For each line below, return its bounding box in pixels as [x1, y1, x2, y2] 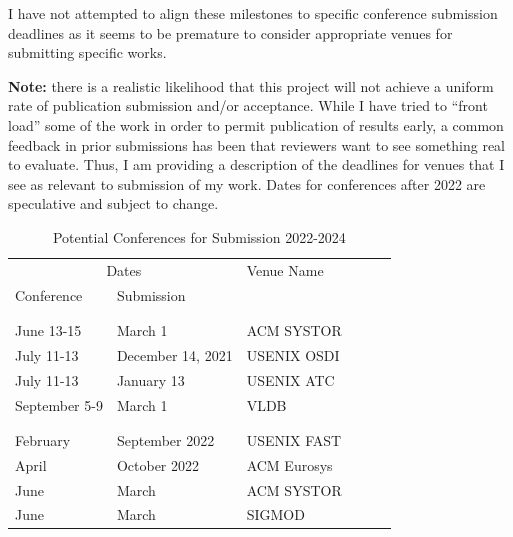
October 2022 [116, 454, 200, 475]
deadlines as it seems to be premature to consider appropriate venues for [8, 22, 453, 43]
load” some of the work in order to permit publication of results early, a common [8, 114, 504, 135]
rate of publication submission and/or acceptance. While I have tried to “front [8, 95, 488, 116]
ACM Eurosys [246, 454, 333, 475]
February [15, 429, 71, 450]
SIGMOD [246, 504, 305, 525]
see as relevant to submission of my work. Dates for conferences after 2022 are [8, 173, 486, 194]
